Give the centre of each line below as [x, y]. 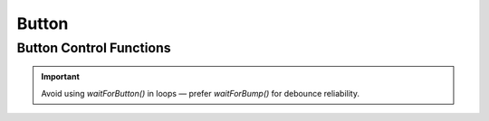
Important [61, 77]
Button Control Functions [94, 48]
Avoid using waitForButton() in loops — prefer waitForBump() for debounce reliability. [200, 93]
